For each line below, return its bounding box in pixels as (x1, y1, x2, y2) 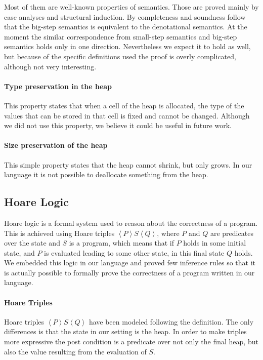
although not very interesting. (4, 61, 97, 71)
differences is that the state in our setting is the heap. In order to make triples (4, 326, 247, 337)
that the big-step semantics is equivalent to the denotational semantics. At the (4, 21, 247, 32)
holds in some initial (183, 237, 246, 248)
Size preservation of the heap (4, 140, 108, 150)
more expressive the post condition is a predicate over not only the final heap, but (4, 336, 258, 347)
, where (157, 227, 180, 238)
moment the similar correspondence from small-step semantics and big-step (4, 31, 237, 42)
